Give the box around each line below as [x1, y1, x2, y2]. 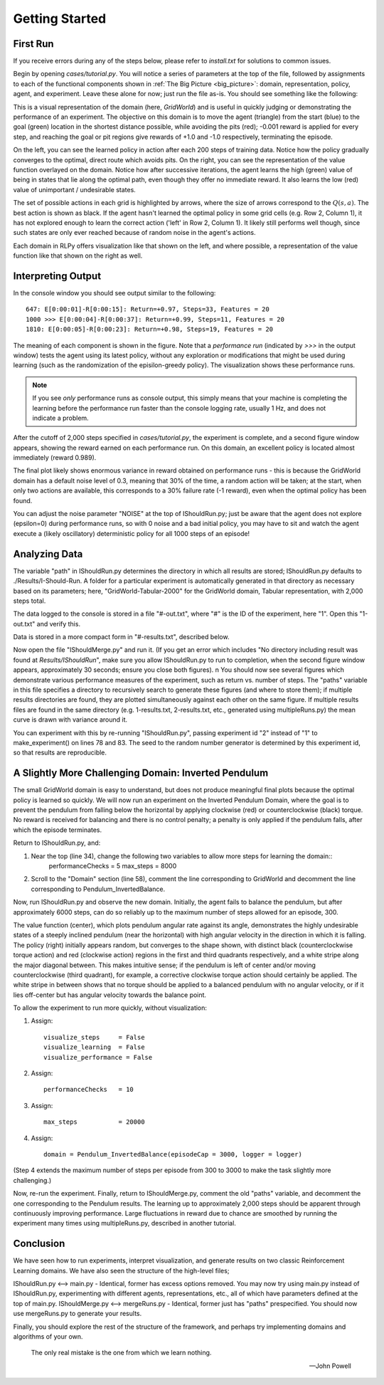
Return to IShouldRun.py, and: [13, 838, 101, 847]
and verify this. [36, 619, 81, 628]
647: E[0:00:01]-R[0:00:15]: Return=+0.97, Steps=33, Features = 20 [26, 305, 270, 313]
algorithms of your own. [13, 1332, 83, 1341]
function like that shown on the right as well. [13, 251, 143, 260]
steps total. [13, 596, 46, 605]
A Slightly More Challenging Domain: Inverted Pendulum [13, 767, 269, 779]
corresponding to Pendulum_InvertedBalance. [31, 885, 166, 893]
